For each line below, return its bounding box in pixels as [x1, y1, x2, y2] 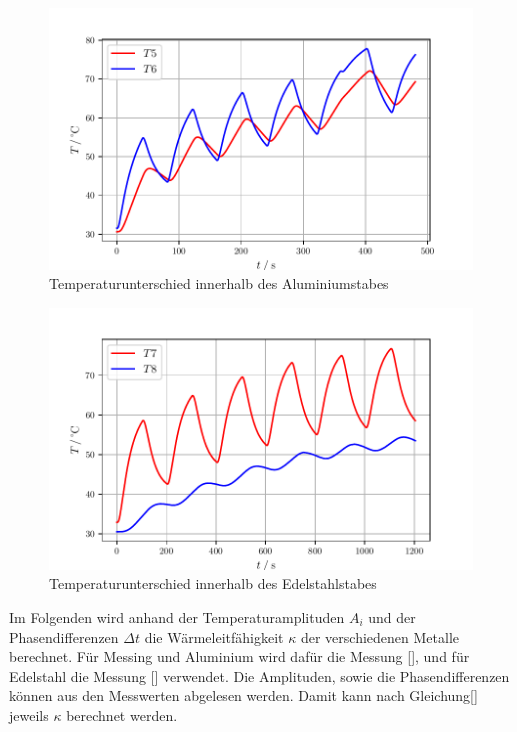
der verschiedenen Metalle [300, 626, 459, 647]
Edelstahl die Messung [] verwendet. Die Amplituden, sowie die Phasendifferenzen [9, 665, 510, 686]
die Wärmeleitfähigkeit [144, 626, 284, 647]
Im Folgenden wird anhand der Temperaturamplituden [9, 607, 345, 627]
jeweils [9, 704, 49, 725]
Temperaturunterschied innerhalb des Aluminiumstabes [49, 273, 389, 294]
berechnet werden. [66, 704, 178, 725]
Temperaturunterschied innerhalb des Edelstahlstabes [49, 573, 377, 594]
